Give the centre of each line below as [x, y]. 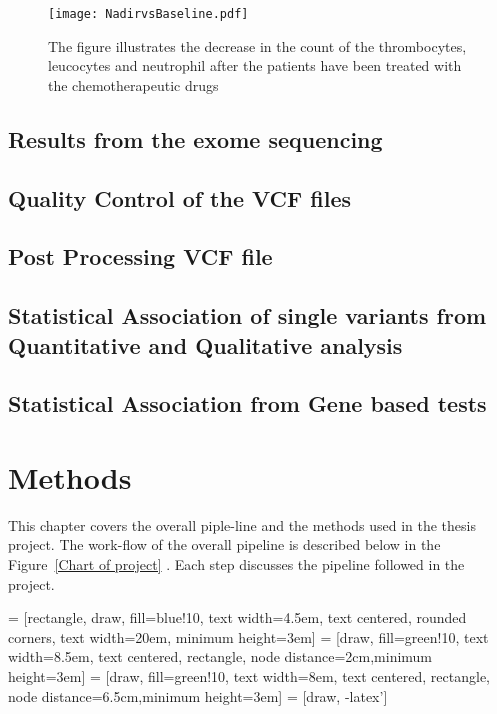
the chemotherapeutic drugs [133, 84]
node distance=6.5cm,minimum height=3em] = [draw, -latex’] [198, 695]
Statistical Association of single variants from [247, 315]
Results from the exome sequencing [195, 138]
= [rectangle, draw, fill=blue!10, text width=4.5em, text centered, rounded [237, 617]
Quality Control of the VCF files [180, 197]
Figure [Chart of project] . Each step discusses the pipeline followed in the [236, 564]
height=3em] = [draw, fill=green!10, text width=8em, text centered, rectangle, [249, 676]
